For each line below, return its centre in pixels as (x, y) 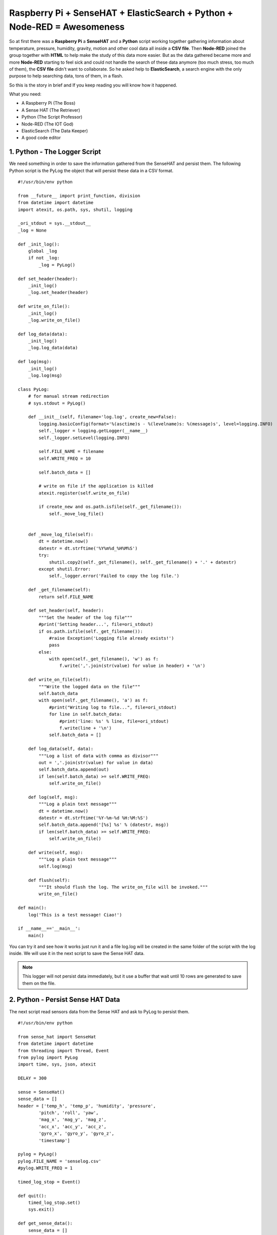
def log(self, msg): (53, 797)
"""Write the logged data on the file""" (90, 686)
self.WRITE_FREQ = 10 (65, 458)
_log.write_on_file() (54, 320)
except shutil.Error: (65, 569)
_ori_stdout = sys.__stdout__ (55, 223)
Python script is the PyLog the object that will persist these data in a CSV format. (91, 170)
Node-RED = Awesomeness (67, 27)
